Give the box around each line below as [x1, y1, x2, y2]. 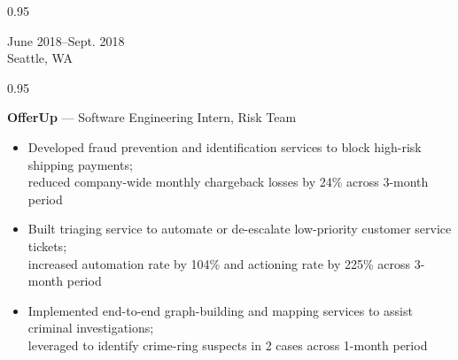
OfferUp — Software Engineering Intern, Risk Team [7, 108, 297, 126]
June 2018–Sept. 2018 [7, 31, 125, 50]
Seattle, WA [7, 49, 73, 67]
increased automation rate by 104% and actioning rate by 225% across [27, 254, 411, 272]
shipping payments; [27, 155, 133, 173]
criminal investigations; [27, 318, 154, 337]
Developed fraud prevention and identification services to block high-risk [27, 137, 422, 156]
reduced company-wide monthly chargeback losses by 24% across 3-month [27, 172, 429, 191]
